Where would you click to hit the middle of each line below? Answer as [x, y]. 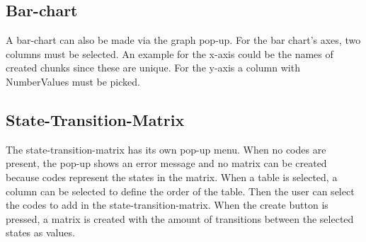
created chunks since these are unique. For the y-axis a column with [153, 68]
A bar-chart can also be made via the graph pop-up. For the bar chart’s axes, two [183, 40]
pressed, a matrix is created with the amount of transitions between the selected [180, 218]
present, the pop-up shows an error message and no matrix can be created [166, 163]
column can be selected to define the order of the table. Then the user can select [180, 191]
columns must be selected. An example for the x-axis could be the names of [170, 53]
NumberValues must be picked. [73, 81]
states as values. [40, 232]
